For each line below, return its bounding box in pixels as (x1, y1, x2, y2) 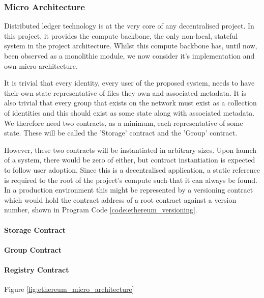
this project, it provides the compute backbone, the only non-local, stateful (4, 30, 238, 41)
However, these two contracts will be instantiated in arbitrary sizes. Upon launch (4, 144, 257, 155)
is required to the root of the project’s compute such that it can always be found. (4, 174, 257, 185)
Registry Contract (4, 264, 69, 275)
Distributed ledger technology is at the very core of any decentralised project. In (4, 20, 254, 31)
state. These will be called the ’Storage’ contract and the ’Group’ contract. (4, 127, 238, 138)
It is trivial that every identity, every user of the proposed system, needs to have (4, 77, 255, 88)
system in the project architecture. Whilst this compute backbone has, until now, (4, 40, 257, 51)
